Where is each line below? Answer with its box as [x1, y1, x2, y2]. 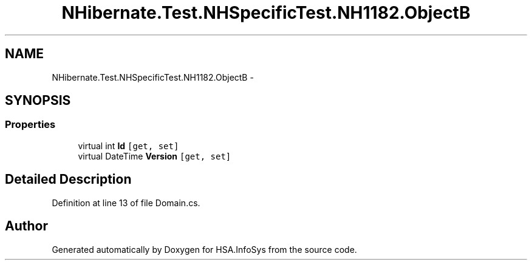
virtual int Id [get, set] [78, 140, 179, 151]
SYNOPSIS [5, 93, 71, 109]
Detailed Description [5, 172, 132, 187]
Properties [5, 118, 56, 131]
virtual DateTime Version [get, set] [78, 150, 231, 161]
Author [5, 218, 48, 234]
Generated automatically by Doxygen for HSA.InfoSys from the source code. [52, 244, 357, 255]
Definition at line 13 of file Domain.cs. [52, 197, 200, 208]
